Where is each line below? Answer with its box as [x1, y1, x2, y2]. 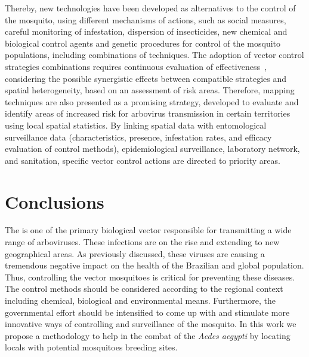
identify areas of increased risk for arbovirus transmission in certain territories [5, 107, 291, 120]
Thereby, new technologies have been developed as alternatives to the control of [5, 2, 296, 14]
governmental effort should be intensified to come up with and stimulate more [5, 306, 290, 318]
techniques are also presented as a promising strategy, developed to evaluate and [5, 95, 299, 108]
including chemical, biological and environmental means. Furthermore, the [5, 294, 276, 306]
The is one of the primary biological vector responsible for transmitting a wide [5, 224, 292, 236]
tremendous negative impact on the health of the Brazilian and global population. [5, 259, 304, 271]
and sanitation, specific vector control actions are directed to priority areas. [5, 154, 280, 166]
